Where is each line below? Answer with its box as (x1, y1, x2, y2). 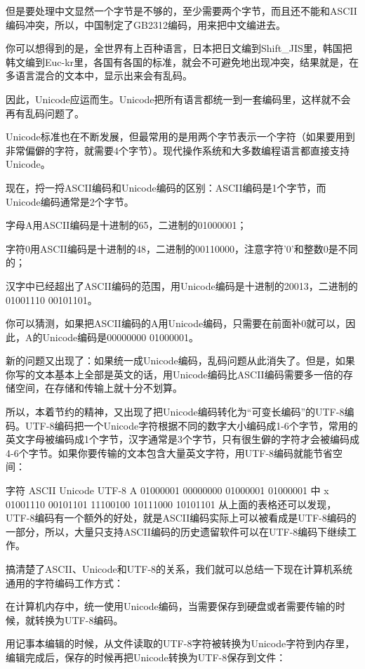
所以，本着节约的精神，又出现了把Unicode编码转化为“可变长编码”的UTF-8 (6, 404, 345, 419)
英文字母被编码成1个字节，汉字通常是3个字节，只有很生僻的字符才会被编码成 (6, 432, 359, 446)
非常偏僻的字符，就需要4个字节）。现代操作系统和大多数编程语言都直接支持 (6, 143, 350, 157)
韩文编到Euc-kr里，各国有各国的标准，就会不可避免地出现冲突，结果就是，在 (6, 54, 359, 69)
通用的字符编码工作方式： (6, 575, 124, 590)
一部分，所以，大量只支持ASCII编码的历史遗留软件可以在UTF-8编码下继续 (6, 524, 347, 538)
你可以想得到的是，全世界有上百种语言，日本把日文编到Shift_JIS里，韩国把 (6, 41, 352, 55)
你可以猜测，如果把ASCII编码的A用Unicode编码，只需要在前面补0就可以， (6, 316, 346, 331)
